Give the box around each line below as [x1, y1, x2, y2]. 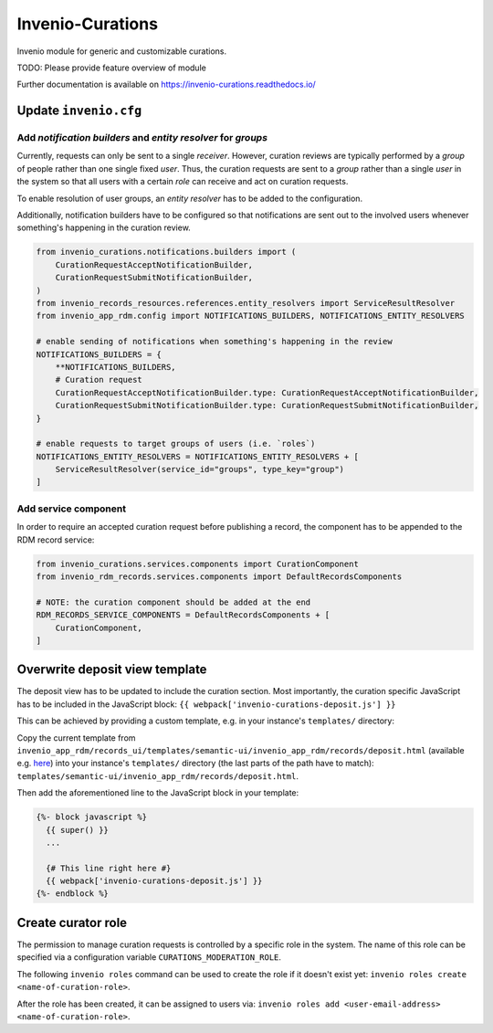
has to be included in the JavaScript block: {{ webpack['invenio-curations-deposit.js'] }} [16, 699, 396, 710]
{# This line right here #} [46, 863, 172, 873]
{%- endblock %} [36, 889, 110, 899]
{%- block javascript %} [36, 812, 148, 822]
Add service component [16, 502, 127, 515]
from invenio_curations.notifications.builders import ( [36, 247, 297, 258]
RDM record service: [16, 534, 95, 545]
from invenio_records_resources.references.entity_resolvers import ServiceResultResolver [36, 298, 456, 308]
